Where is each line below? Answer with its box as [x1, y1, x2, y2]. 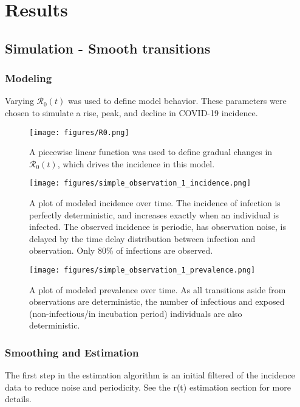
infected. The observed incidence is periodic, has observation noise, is [29, 220, 286, 233]
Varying [5, 94, 34, 107]
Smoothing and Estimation [5, 344, 139, 360]
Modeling [5, 71, 52, 86]
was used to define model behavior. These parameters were [67, 94, 287, 107]
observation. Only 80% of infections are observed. [29, 244, 213, 257]
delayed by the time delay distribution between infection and [29, 232, 256, 245]
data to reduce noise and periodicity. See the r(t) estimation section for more [5, 380, 291, 393]
